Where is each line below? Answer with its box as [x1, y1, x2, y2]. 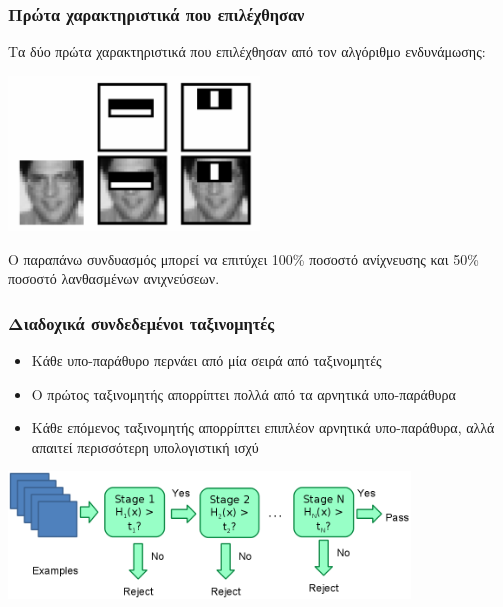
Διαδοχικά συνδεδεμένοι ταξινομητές [8, 310, 275, 335]
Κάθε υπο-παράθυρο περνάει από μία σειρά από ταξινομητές [31, 350, 382, 371]
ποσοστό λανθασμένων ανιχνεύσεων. [8, 268, 220, 289]
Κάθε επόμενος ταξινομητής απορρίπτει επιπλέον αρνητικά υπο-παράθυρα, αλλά [31, 417, 495, 438]
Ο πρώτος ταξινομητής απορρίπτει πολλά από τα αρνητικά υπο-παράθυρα [31, 383, 456, 404]
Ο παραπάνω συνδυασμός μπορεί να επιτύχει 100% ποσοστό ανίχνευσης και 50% [8, 248, 479, 269]
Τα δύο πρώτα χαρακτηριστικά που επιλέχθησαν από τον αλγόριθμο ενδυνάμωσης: [8, 41, 486, 62]
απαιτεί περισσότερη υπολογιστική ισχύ [31, 436, 259, 457]
